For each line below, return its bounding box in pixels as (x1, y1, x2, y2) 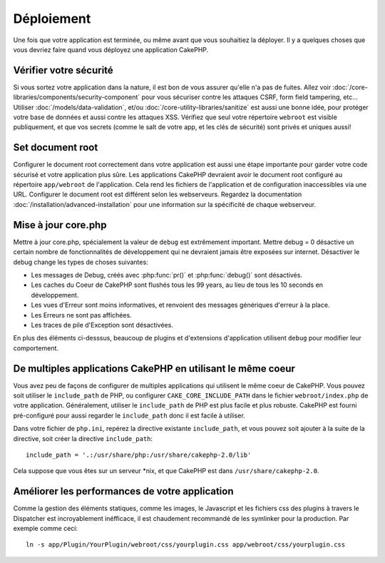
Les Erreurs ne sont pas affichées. (31, 310, 132, 319)
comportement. (13, 343, 59, 352)
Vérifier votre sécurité (13, 64, 113, 76)
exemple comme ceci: (13, 524, 78, 533)
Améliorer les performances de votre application (13, 485, 235, 497)
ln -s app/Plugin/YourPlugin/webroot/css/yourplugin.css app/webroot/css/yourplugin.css (26, 541, 346, 549)
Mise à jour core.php (13, 218, 107, 231)
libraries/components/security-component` (13, 93, 140, 101)
